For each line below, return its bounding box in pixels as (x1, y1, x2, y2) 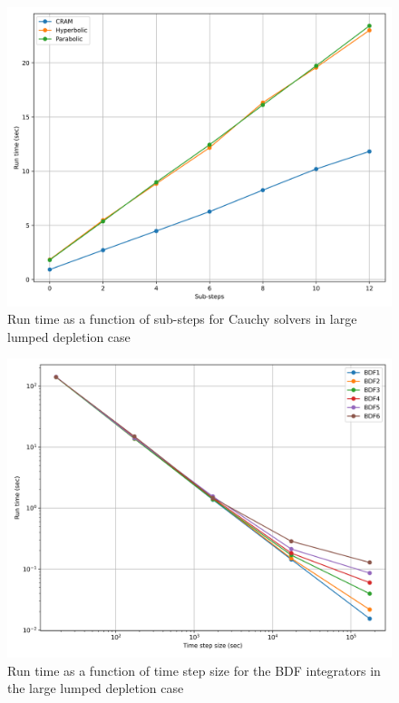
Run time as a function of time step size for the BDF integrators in (7, 660, 381, 679)
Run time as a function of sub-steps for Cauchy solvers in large (7, 309, 357, 328)
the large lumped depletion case (7, 679, 184, 698)
